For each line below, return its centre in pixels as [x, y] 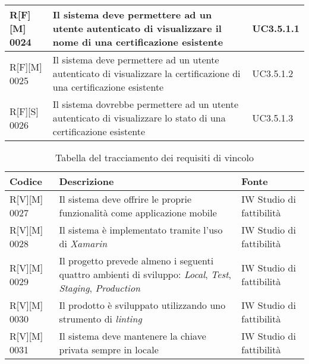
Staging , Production [100, 288]
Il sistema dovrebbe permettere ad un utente [146, 104]
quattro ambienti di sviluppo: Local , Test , [145, 274]
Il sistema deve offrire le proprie [125, 199]
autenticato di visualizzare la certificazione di [146, 73]
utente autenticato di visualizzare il [137, 28]
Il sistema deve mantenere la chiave [133, 336]
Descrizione [86, 181]
